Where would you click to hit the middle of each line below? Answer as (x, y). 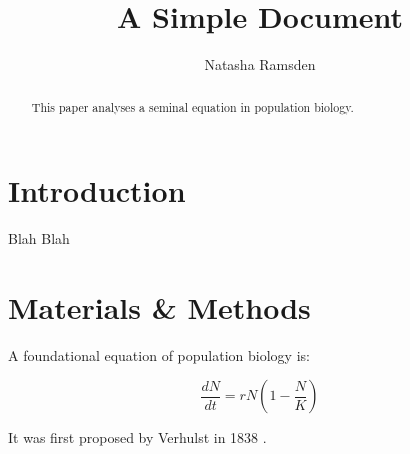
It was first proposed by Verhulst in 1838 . (137, 437)
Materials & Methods (159, 306)
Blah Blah (39, 238)
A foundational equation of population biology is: (159, 354)
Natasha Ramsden (260, 64)
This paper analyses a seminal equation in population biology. (192, 106)
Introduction (97, 190)
